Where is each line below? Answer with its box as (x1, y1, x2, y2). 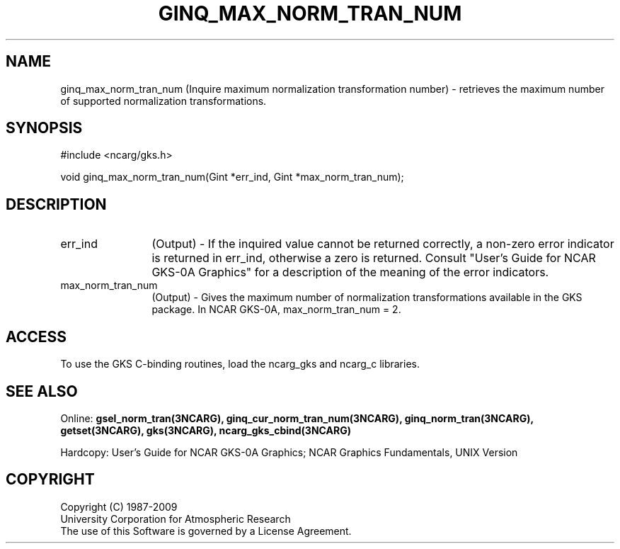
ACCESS (6, 327, 67, 346)
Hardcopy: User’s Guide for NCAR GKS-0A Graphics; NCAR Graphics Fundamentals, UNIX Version (60, 446, 518, 458)
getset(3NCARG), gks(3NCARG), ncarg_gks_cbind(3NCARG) (60, 424, 351, 436)
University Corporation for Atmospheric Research (60, 512, 291, 525)
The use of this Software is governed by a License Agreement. (60, 524, 352, 537)
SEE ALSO (6, 382, 78, 400)
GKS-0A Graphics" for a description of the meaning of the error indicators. (151, 265, 549, 280)
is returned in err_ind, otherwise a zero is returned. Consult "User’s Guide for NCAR (151, 251, 596, 266)
